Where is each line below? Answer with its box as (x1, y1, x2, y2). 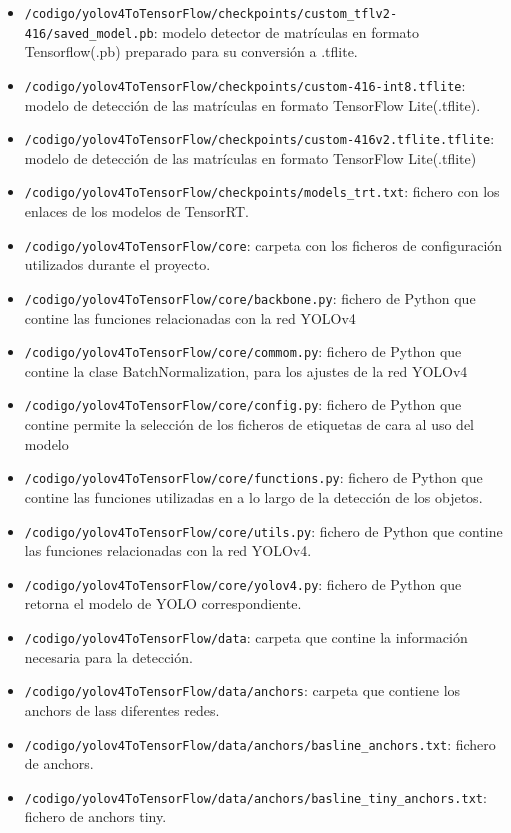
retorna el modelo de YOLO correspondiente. (24, 593, 302, 614)
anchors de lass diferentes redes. (24, 699, 220, 720)
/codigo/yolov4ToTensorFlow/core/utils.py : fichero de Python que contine (24, 520, 503, 541)
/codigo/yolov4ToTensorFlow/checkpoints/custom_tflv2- (24, 7, 398, 21)
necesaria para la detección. (24, 646, 193, 667)
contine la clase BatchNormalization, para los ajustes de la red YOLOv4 (24, 360, 468, 381)
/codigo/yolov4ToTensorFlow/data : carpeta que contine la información (24, 627, 468, 647)
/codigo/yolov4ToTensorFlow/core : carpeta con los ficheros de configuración (24, 234, 503, 255)
